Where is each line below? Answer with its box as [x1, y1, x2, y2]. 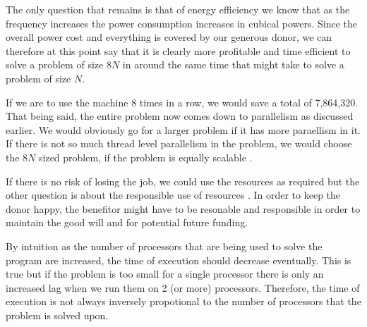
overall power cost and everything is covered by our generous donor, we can [6, 30, 332, 44]
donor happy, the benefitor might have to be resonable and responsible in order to [6, 201, 361, 216]
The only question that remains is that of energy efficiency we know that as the [6, 2, 350, 16]
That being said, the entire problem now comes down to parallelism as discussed [6, 109, 354, 123]
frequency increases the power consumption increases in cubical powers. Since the [6, 16, 358, 30]
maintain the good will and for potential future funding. [6, 215, 248, 230]
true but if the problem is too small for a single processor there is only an [6, 266, 324, 281]
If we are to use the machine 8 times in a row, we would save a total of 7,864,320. [6, 94, 359, 109]
